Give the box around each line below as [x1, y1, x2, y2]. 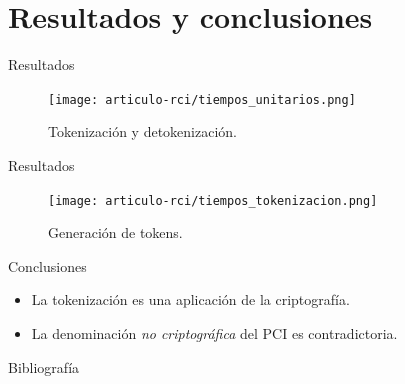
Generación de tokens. [48, 222, 183, 243]
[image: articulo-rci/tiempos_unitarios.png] [48, 92, 356, 107]
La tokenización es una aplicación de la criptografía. [31, 289, 350, 310]
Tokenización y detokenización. [48, 121, 237, 142]
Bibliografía [8, 356, 80, 377]
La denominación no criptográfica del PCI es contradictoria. [31, 323, 398, 343]
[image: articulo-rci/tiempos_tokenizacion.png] [48, 193, 378, 208]
